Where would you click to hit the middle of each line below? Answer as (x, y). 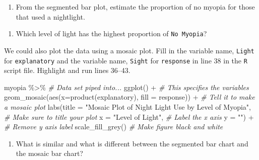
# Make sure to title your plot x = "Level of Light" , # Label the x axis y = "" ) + (129, 116)
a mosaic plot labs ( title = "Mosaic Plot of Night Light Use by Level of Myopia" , (127, 106)
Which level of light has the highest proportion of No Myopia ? (111, 33)
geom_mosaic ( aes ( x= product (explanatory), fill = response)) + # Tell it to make (129, 97)
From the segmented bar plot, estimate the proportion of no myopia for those (135, 7)
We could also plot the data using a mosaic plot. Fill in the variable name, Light (129, 50)
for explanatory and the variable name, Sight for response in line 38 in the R (126, 60)
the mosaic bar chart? (49, 153)
